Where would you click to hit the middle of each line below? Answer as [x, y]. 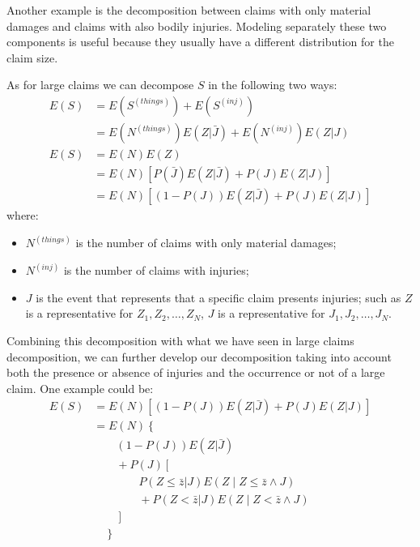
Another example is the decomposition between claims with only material [189, 10]
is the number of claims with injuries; [156, 270]
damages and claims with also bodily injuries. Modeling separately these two [197, 26]
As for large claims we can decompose [100, 85]
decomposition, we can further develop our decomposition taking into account [199, 356]
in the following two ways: [273, 85]
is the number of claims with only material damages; [206, 243]
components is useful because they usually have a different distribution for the [200, 42]
